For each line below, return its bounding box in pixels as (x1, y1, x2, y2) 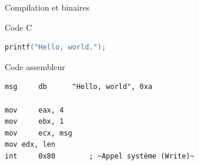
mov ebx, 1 (5, 117, 64, 126)
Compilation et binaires (5, 1, 90, 13)
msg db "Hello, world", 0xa (5, 82, 152, 91)
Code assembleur (5, 60, 65, 72)
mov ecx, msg (5, 128, 72, 137)
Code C (5, 21, 32, 33)
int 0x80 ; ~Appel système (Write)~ (5, 151, 195, 160)
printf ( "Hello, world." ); (5, 43, 106, 52)
